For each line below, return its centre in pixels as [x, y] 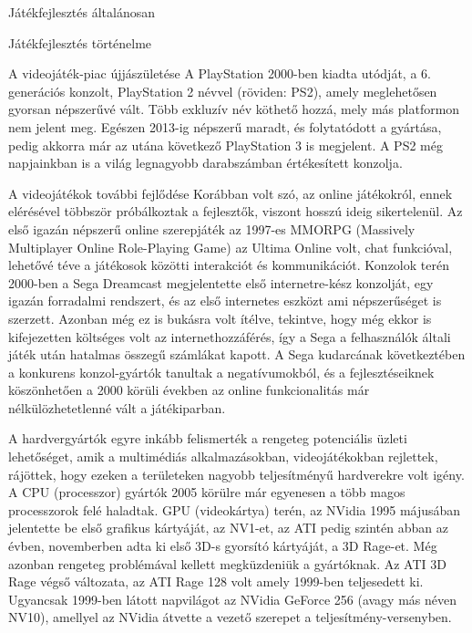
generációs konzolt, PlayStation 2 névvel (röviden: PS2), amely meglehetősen [223, 91]
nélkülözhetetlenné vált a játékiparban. [117, 407]
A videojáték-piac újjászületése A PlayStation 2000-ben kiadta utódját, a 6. [220, 73]
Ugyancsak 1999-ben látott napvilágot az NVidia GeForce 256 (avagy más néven [233, 599]
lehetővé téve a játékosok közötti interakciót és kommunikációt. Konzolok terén [229, 265]
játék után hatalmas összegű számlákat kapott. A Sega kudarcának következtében [237, 354]
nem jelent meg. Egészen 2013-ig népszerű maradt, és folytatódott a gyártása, [225, 126]
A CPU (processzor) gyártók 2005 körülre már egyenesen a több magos [207, 492]
